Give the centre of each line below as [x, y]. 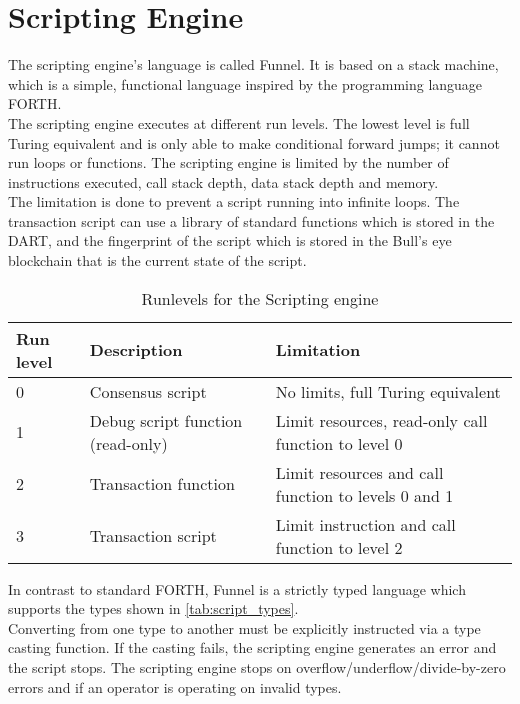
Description [136, 350]
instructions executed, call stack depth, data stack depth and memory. [223, 181]
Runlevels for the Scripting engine [260, 298]
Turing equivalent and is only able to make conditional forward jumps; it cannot [254, 142]
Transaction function [162, 484]
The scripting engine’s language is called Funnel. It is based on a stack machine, [253, 64]
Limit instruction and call [365, 524]
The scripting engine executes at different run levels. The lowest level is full [239, 122]
